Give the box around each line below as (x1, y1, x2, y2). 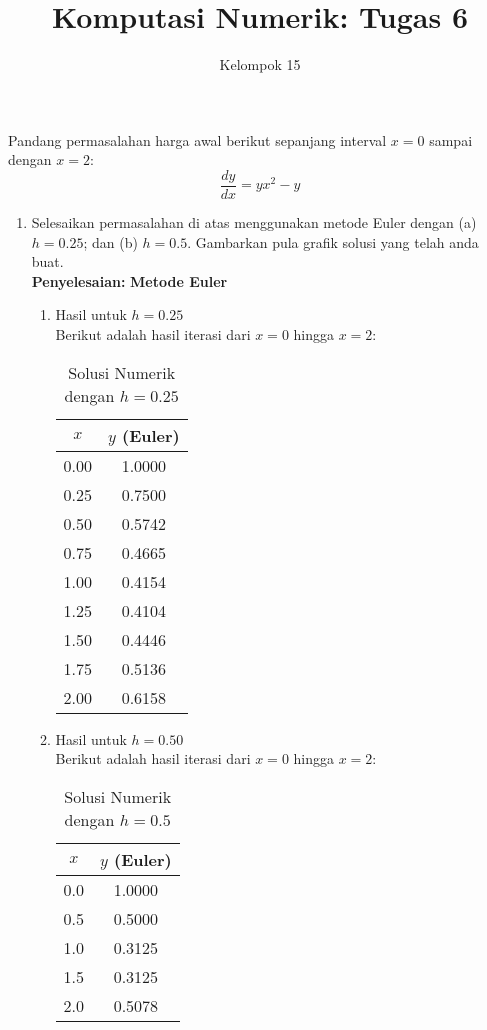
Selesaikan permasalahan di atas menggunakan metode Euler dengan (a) (31, 211, 477, 232)
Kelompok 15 (219, 54, 301, 75)
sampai (429, 129, 473, 150)
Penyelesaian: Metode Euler (31, 270, 228, 291)
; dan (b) (83, 231, 138, 252)
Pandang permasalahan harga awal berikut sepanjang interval (8, 129, 387, 150)
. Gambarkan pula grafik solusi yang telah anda (187, 231, 479, 252)
